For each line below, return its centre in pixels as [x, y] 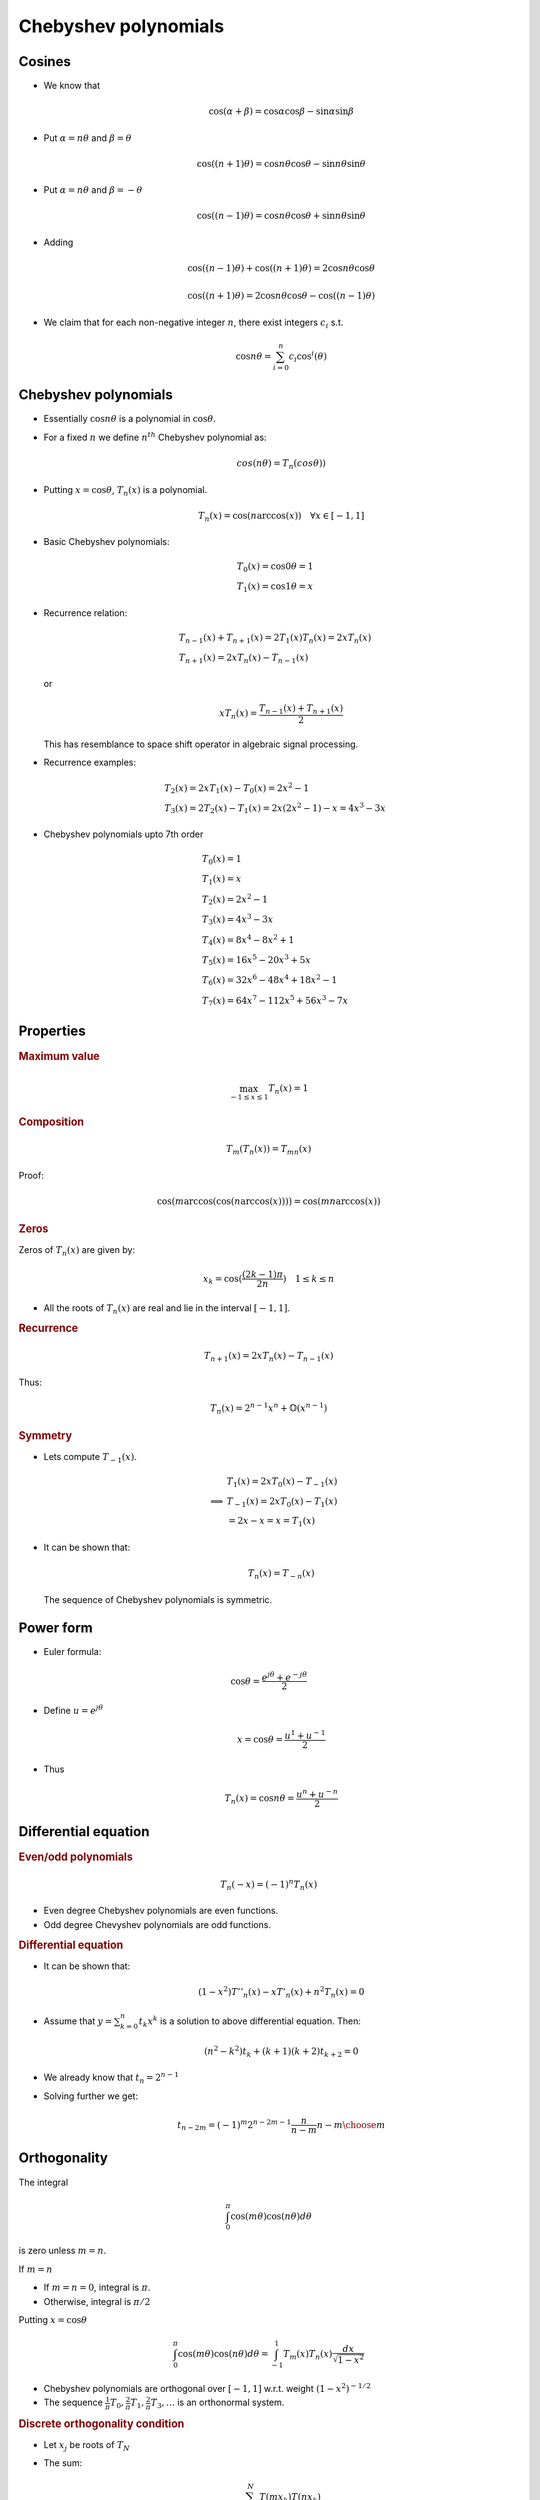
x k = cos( [223, 1280]
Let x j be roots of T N [86, 2445]
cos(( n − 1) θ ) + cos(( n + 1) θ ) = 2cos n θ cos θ [280, 268]
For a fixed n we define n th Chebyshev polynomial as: [155, 436]
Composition [51, 1122]
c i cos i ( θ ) [307, 356]
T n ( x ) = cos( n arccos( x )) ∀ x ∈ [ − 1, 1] [281, 517]
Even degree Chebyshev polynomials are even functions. [161, 1911]
